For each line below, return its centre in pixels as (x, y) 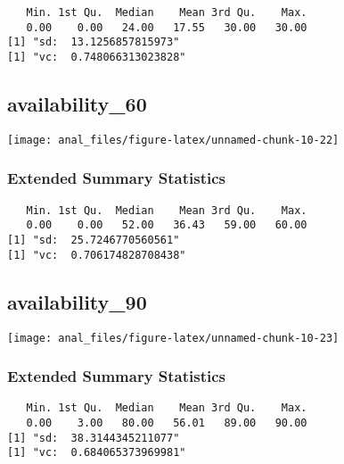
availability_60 (77, 104)
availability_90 (77, 301)
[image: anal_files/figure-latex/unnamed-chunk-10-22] (173, 140)
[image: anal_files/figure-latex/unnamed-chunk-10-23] (173, 338)
